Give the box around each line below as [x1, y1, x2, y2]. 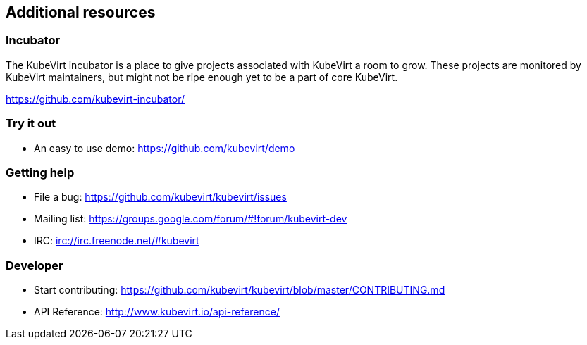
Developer [6, 258, 63, 272]
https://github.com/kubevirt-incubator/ [6, 92, 185, 105]
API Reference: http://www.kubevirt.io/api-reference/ [34, 306, 280, 318]
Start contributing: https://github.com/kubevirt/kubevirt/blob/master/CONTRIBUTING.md [34, 284, 445, 296]
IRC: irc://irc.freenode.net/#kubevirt [34, 234, 199, 247]
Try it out [6, 116, 56, 131]
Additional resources [6, 4, 156, 21]
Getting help [6, 165, 75, 180]
